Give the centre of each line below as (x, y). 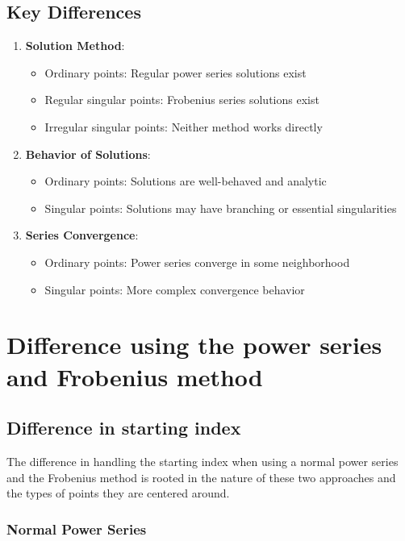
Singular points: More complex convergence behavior (175, 289)
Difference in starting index (124, 428)
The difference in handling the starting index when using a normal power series (202, 461)
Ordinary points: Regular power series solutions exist (175, 72)
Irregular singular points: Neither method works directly (184, 126)
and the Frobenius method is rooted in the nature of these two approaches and (201, 477)
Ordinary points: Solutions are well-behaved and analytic (186, 181)
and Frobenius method (135, 376)
